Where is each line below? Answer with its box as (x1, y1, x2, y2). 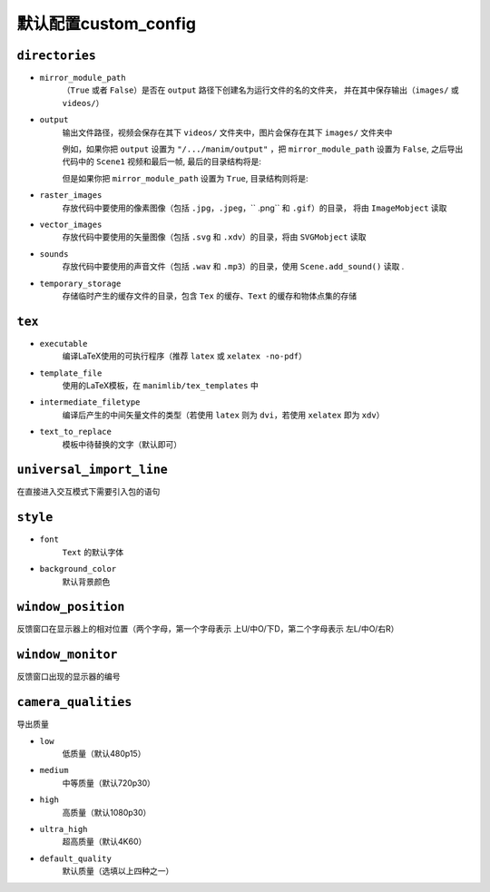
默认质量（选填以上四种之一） (62, 866, 174, 877)
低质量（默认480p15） (62, 749, 146, 760)
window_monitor (16, 647, 118, 662)
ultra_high (39, 824, 88, 834)
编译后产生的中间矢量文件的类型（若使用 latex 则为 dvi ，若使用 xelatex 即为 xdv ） (62, 409, 385, 420)
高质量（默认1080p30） (62, 807, 152, 818)
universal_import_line (16, 463, 168, 477)
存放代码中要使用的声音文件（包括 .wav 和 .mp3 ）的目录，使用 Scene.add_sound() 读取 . (62, 261, 405, 272)
